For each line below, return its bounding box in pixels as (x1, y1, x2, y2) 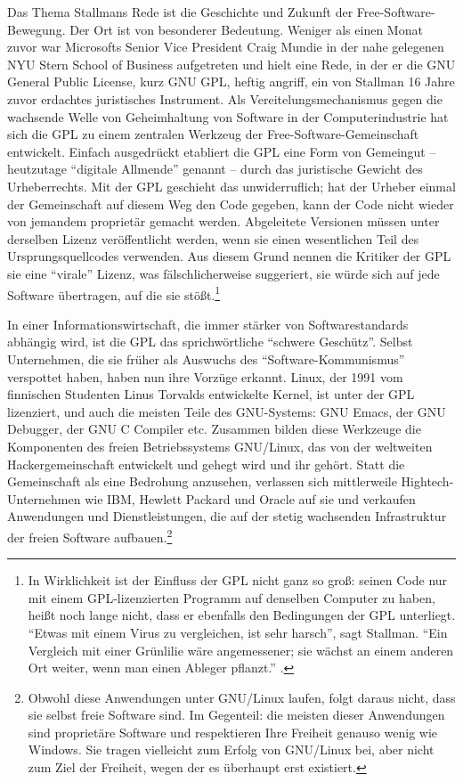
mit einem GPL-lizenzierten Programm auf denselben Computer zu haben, (28, 588, 435, 607)
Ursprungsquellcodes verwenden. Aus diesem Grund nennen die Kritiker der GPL (7, 247, 451, 265)
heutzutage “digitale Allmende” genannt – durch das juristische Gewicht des (7, 159, 423, 178)
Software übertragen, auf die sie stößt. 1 (7, 282, 221, 304)
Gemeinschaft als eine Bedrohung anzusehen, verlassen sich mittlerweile (7, 472, 397, 491)
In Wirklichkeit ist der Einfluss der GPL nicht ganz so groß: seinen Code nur (28, 571, 448, 590)
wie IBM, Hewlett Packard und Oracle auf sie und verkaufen (85, 489, 416, 508)
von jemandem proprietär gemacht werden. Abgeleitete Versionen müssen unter (7, 212, 440, 231)
